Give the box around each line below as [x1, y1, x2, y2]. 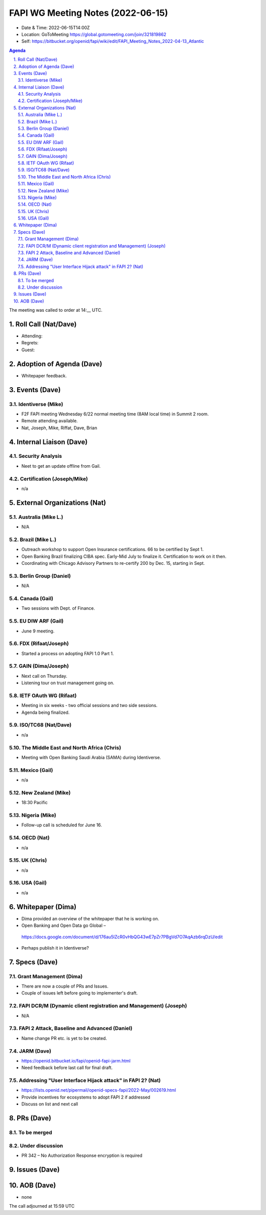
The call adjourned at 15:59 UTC [9, 1203, 75, 1209]
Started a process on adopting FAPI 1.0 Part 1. [21, 650, 114, 656]
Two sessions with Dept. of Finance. [21, 605, 96, 611]
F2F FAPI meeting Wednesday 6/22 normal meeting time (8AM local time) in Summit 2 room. [21, 411, 209, 417]
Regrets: [21, 340, 39, 346]
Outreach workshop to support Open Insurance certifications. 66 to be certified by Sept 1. [21, 547, 204, 552]
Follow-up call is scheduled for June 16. [21, 822, 102, 828]
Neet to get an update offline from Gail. [21, 463, 101, 469]
